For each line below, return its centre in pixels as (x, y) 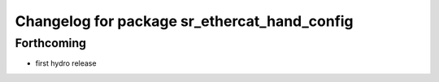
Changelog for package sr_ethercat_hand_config (184, 21)
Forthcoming (51, 43)
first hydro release (66, 63)
